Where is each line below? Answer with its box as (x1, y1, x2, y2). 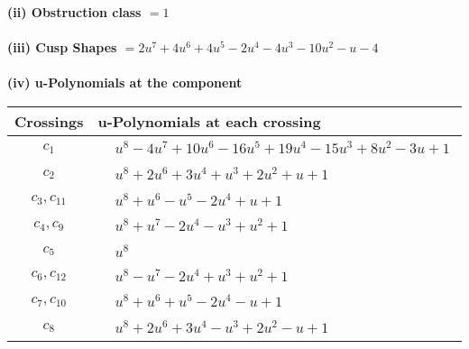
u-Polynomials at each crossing (97, 110, 321, 132)
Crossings (14, 110, 84, 132)
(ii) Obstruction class (7, 3, 142, 21)
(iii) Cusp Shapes (7, 38, 117, 57)
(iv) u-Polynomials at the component (7, 73, 243, 92)
